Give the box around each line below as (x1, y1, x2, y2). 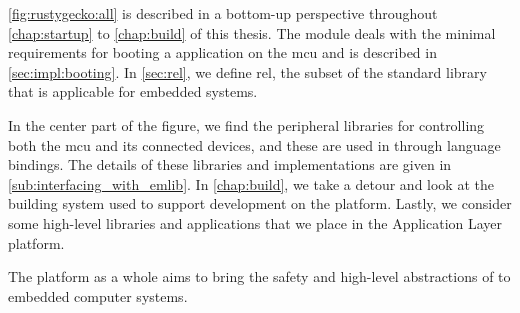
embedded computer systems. (8, 285, 188, 306)
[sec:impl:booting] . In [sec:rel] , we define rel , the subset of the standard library (8, 61, 487, 82)
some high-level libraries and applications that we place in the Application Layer (8, 212, 503, 233)
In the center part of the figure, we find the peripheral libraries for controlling (8, 114, 485, 135)
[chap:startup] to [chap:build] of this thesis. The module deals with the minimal (8, 22, 496, 43)
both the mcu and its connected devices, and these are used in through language (8, 134, 501, 155)
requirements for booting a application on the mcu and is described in (8, 42, 437, 63)
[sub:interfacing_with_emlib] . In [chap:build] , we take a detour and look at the (8, 173, 494, 194)
